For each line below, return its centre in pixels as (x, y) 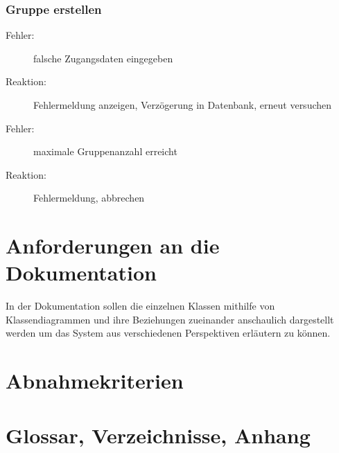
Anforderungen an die (113, 246)
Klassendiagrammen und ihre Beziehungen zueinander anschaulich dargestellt (170, 319)
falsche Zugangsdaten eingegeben (103, 58)
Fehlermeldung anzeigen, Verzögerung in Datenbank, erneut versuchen (183, 105)
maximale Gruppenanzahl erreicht (105, 151)
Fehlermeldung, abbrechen (89, 198)
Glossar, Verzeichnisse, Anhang (158, 435)
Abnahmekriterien (95, 381)
